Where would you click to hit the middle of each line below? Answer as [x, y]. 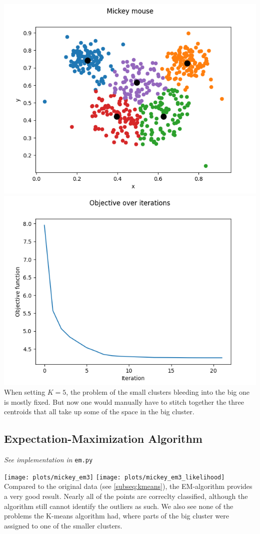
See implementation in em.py [48, 460]
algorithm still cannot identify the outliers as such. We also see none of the [119, 506]
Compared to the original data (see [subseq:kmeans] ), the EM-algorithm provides [128, 486]
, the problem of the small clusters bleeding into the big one [158, 392]
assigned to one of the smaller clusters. [63, 525]
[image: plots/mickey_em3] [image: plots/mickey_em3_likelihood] [114, 477]
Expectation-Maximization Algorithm [103, 439]
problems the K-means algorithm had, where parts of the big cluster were [117, 516]
